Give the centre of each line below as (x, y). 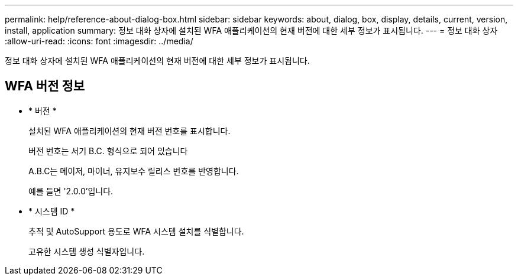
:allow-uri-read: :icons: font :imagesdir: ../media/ (99, 41)
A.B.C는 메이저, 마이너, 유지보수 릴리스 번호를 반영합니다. (134, 171)
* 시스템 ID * (52, 211)
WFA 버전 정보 (45, 86)
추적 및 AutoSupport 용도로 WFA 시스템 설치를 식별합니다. (136, 231)
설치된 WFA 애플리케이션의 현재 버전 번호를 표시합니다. (129, 131)
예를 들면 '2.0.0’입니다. (71, 191)
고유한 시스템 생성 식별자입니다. (87, 251)
